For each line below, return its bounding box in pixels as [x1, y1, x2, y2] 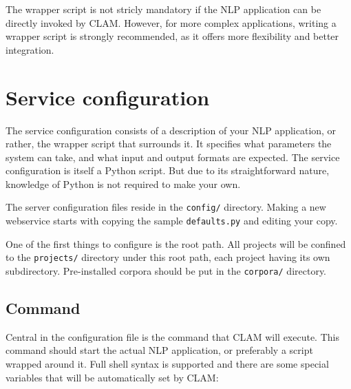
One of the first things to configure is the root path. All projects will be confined [6, 236, 346, 251]
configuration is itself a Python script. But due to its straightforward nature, [6, 163, 330, 178]
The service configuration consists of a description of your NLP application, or [6, 123, 337, 137]
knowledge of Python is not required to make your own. [6, 176, 241, 191]
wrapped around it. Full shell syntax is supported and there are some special [6, 357, 329, 371]
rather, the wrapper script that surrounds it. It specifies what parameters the [6, 136, 332, 151]
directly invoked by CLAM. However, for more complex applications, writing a [6, 15, 337, 30]
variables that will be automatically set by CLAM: [6, 370, 219, 384]
